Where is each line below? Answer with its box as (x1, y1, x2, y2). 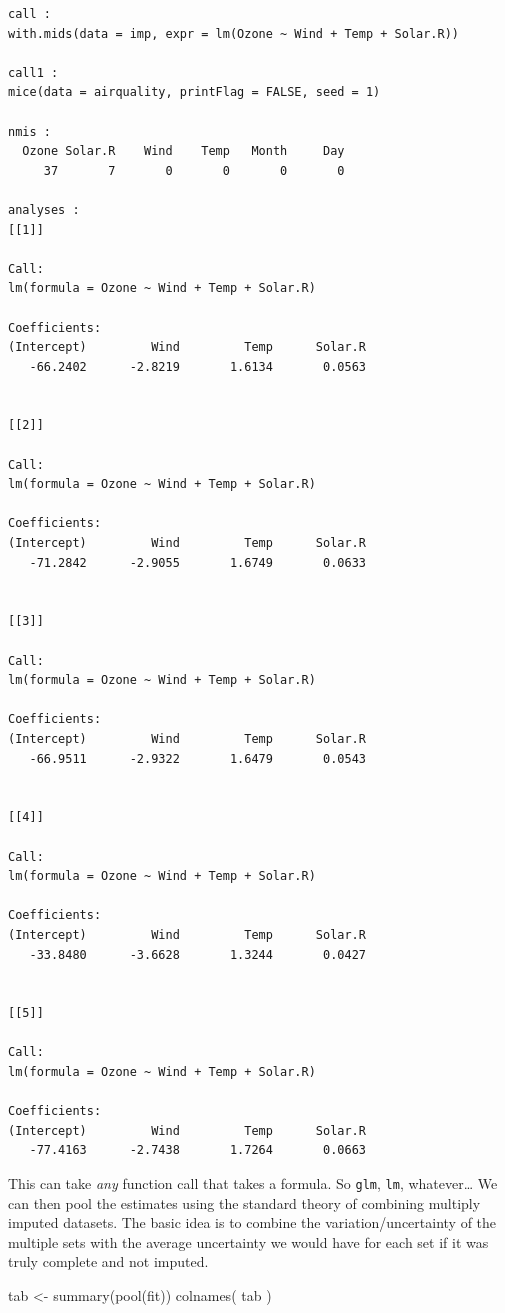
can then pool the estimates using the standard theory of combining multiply (8, 1192, 481, 1213)
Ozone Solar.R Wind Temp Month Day (22, 144, 345, 159)
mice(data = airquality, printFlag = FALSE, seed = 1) (8, 85, 381, 100)
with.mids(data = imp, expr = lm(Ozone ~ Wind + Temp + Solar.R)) (8, 26, 460, 41)
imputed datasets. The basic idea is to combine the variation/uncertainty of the (8, 1212, 497, 1233)
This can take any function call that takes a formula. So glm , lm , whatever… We (8, 1173, 498, 1194)
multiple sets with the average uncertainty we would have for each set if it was (8, 1231, 489, 1252)
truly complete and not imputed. (8, 1251, 209, 1272)
